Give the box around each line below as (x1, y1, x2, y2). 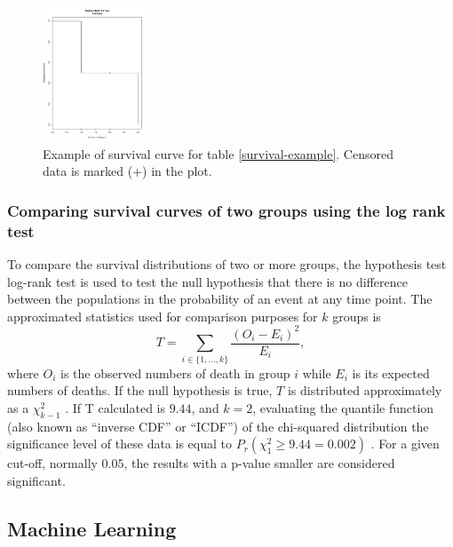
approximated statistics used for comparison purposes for (7, 306, 318, 325)
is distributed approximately (287, 381, 442, 400)
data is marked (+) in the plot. (43, 162, 212, 180)
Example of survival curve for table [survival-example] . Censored (43, 144, 393, 163)
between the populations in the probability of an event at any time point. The (7, 289, 433, 308)
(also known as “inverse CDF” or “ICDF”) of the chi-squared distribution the (7, 416, 429, 435)
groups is (332, 306, 381, 325)
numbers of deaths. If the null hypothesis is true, (7, 381, 273, 400)
